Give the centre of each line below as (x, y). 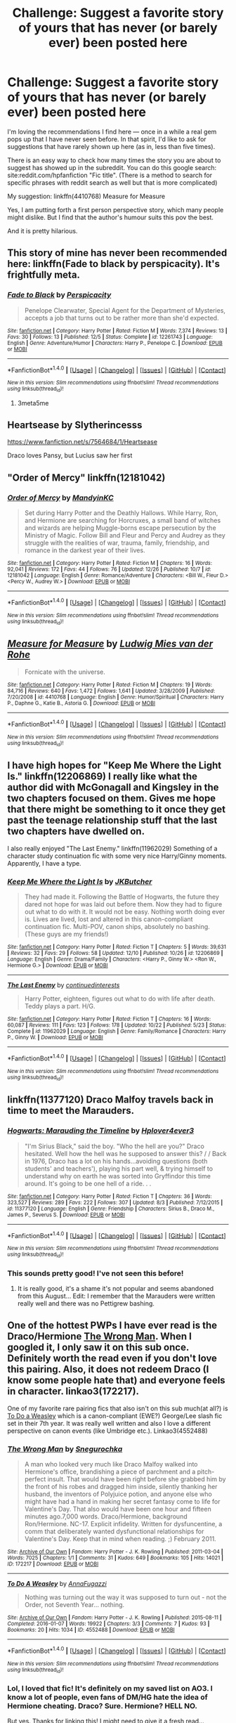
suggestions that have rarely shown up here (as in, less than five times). (111, 146)
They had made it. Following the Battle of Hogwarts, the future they (122, 897)
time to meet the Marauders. (71, 1111)
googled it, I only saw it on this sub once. (98, 1347)
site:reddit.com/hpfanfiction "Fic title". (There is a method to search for (110, 175)
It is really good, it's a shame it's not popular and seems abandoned (116, 1288)
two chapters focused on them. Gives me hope (112, 799)
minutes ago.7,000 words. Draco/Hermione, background (106, 1516)
